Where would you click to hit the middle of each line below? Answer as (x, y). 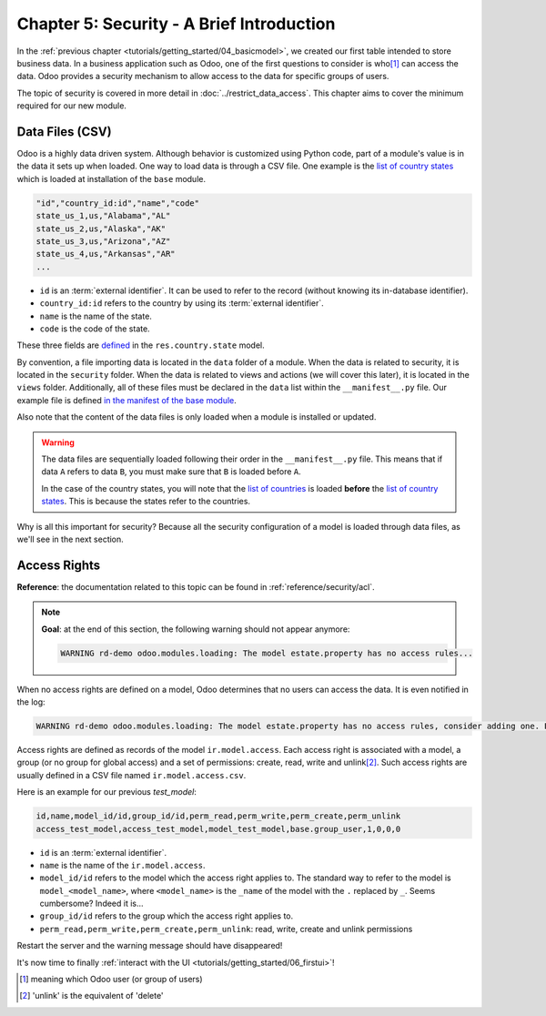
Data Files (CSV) (65, 132)
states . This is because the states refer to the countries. (146, 502)
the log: (31, 702)
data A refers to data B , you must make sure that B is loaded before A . (172, 472)
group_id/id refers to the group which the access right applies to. (167, 916)
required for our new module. (72, 106)
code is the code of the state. (95, 329)
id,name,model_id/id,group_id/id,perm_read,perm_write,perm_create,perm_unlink (218, 816)
